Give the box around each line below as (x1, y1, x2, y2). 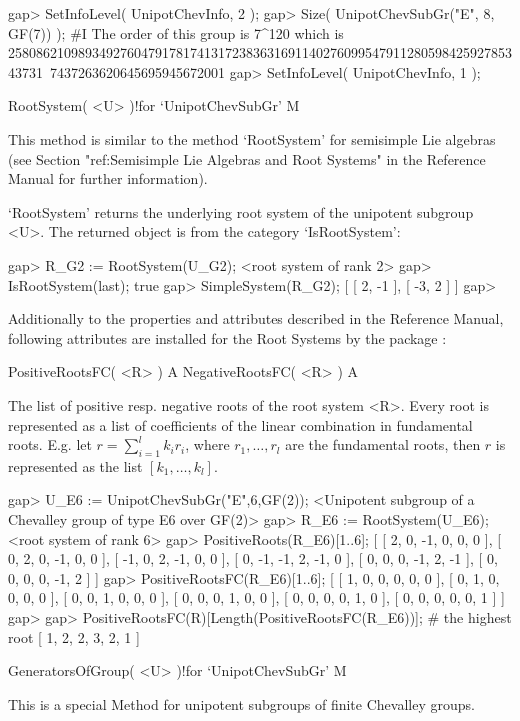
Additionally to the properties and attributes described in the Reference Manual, (8, 308, 504, 329)
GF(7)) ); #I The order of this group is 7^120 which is (8, 22, 344, 43)
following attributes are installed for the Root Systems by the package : (8, 327, 447, 348)
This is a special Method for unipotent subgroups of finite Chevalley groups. (8, 693, 475, 714)
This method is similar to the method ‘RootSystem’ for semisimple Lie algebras (8, 128, 496, 149)
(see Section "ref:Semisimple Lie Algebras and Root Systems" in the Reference (8, 148, 486, 169)
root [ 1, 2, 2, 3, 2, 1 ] (8, 626, 140, 647)
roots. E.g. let (8, 434, 92, 455)
